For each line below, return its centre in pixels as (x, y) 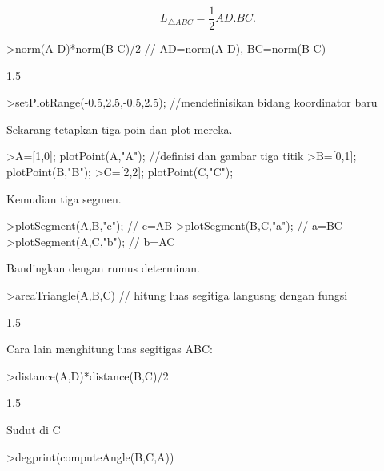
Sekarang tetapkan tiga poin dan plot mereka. (120, 129)
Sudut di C (34, 429)
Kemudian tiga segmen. (64, 198)
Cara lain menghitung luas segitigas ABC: (110, 349)
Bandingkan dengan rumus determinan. (103, 268)
